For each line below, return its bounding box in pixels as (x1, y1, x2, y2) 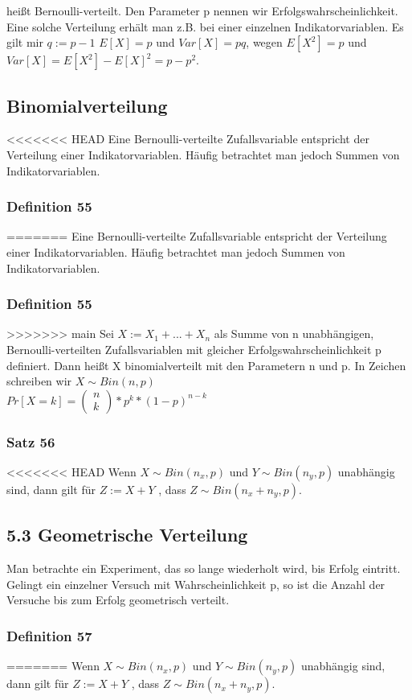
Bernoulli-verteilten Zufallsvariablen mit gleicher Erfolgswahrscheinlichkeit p (6, 340, 381, 357)
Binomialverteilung (6, 93, 168, 117)
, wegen (246, 34, 283, 51)
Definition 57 (6, 625, 92, 645)
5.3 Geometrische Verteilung (6, 522, 248, 547)
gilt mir (6, 34, 43, 51)
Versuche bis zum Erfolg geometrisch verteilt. (6, 591, 230, 608)
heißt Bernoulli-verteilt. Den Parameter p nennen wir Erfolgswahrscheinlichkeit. (6, 2, 398, 19)
